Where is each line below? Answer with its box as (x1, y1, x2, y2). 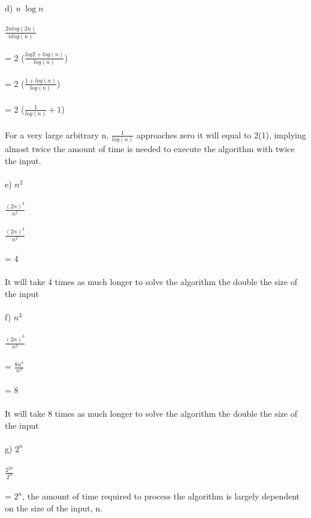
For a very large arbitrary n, (5, 128, 109, 141)
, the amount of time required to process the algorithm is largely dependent (22, 490, 300, 502)
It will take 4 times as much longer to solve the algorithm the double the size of (5, 275, 297, 288)
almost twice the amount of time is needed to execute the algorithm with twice (5, 143, 295, 155)
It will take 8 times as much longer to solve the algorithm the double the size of (5, 407, 297, 419)
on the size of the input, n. (5, 502, 103, 514)
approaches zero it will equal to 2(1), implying (136, 128, 306, 141)
